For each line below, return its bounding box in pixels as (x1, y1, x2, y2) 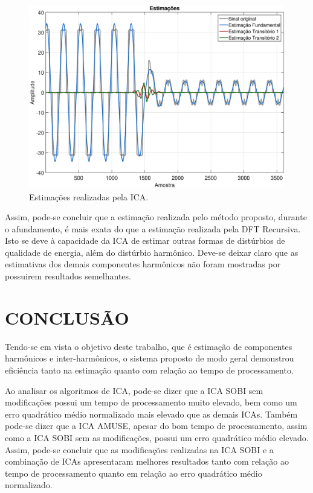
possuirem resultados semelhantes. (5, 270, 131, 282)
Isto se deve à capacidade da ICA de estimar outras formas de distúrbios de (5, 234, 285, 247)
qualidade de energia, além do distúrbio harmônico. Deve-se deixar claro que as (5, 246, 298, 258)
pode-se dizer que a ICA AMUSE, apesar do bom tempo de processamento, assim (5, 419, 308, 432)
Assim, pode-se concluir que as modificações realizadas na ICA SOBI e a (5, 443, 274, 456)
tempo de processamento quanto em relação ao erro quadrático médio (5, 466, 262, 479)
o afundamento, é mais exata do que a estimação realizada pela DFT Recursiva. (5, 222, 301, 235)
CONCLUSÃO (5, 305, 129, 329)
